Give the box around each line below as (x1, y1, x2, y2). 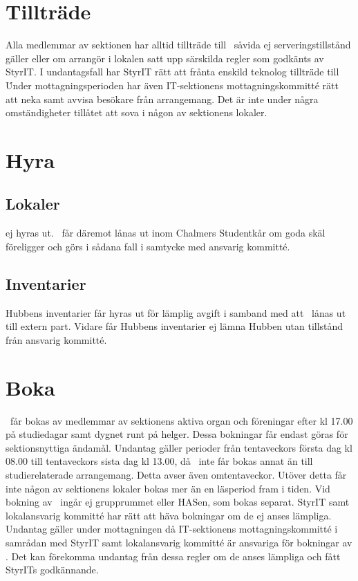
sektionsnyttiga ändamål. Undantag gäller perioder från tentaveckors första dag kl (6, 440, 352, 454)
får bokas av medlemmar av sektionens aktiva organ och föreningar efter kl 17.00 (10, 413, 353, 427)
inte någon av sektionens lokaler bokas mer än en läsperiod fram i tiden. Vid (6, 481, 330, 495)
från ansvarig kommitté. (6, 332, 107, 347)
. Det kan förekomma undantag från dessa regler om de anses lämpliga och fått (6, 548, 341, 563)
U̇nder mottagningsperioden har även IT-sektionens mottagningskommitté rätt (6, 77, 339, 92)
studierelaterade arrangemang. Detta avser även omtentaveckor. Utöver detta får (6, 467, 347, 481)
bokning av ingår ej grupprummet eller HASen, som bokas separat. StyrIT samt (6, 495, 350, 509)
